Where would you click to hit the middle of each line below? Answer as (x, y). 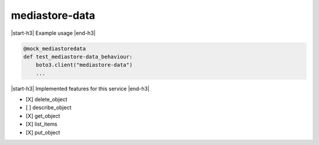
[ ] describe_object (49, 108)
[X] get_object (43, 116)
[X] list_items (41, 124)
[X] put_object (43, 132)
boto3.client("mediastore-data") (84, 65)
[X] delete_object (47, 100)
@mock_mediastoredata (55, 48)
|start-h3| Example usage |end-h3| (53, 33)
